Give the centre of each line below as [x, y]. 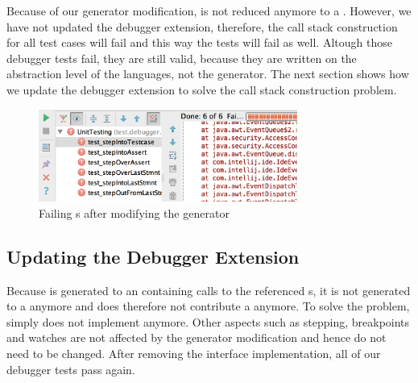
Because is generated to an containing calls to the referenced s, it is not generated [209, 290]
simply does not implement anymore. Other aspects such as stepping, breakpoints [208, 321]
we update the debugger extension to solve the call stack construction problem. [202, 89]
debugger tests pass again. [71, 369]
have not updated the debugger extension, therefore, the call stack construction [202, 26]
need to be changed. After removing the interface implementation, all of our [194, 353]
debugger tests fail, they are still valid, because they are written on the [182, 58]
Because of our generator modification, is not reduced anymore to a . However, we [209, 10]
